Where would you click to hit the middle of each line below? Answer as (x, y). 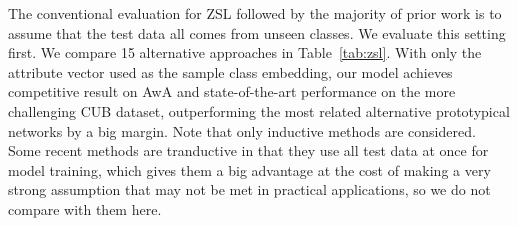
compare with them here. (85, 208)
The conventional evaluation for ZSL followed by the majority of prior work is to (255, 13)
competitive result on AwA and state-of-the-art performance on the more (232, 91)
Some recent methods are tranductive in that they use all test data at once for (248, 150)
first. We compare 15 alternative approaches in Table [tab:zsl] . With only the (245, 52)
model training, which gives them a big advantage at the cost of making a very (249, 169)
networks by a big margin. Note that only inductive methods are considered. (242, 130)
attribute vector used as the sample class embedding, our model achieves (230, 71)
